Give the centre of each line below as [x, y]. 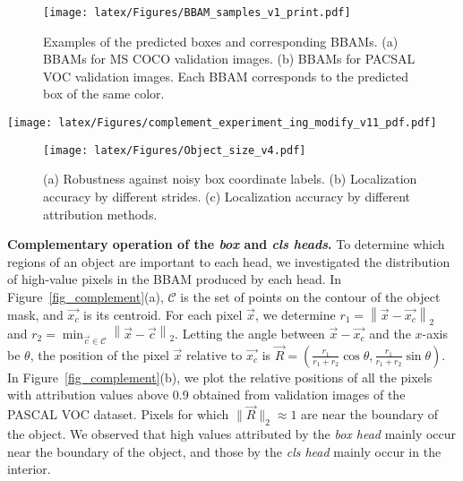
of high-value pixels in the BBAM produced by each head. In [175, 279]
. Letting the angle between [250, 333]
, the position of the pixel [99, 354]
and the [390, 333]
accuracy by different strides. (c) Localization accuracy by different [227, 196]
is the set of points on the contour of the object [310, 296]
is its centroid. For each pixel [163, 314]
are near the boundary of [370, 414]
